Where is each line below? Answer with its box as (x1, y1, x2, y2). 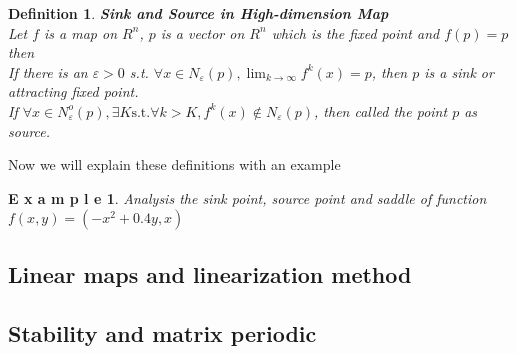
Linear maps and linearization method (8, 258, 412, 289)
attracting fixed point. (8, 81, 139, 102)
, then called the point (314, 100, 448, 121)
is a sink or (424, 61, 494, 82)
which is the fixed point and (271, 22, 440, 43)
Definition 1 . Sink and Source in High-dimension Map (8, 3, 389, 23)
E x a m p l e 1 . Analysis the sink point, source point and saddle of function (8, 187, 487, 208)
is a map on (44, 22, 118, 43)
